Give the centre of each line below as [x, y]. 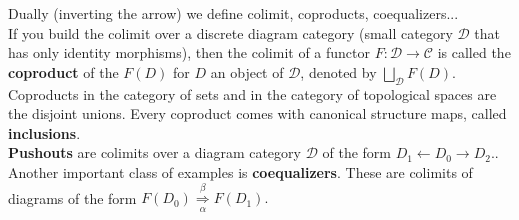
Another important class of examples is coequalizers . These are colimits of [240, 171]
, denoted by [338, 71]
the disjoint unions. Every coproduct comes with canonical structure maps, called [257, 113]
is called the [474, 52]
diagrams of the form [72, 197]
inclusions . [44, 132]
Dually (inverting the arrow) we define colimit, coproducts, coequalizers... [233, 13]
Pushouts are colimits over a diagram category [154, 152]
